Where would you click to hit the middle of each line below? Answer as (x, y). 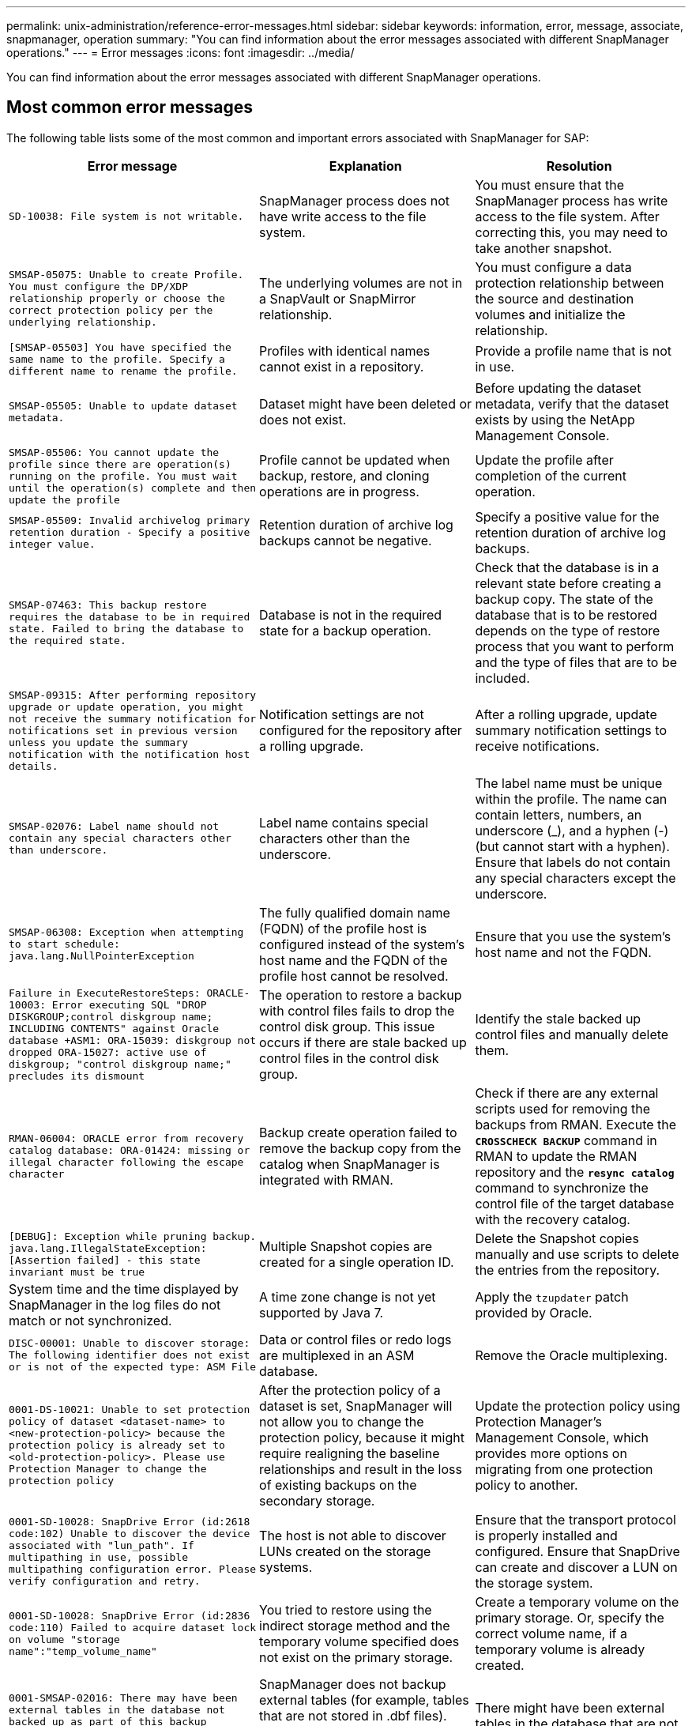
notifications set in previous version (123, 730)
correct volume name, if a (551, 1633)
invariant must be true (77, 1272)
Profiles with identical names (345, 351)
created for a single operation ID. (357, 1262)
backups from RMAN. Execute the (576, 1124)
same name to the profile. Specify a (117, 359)
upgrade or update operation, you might (126, 707)
